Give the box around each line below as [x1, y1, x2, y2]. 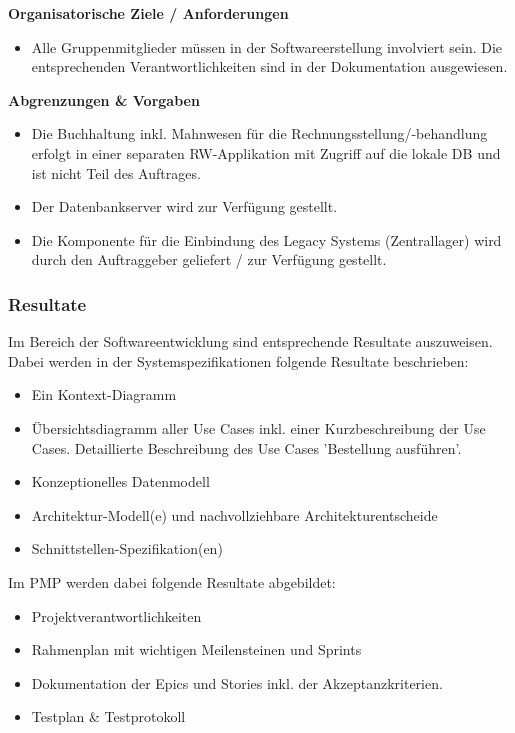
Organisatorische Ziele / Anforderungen [8, 3, 289, 23]
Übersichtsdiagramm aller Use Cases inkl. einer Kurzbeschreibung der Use [31, 417, 486, 438]
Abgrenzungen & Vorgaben [8, 89, 200, 110]
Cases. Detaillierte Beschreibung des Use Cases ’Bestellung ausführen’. [31, 437, 462, 458]
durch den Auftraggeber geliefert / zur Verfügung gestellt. [31, 249, 387, 270]
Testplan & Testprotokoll [31, 706, 186, 727]
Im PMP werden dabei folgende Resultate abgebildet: [8, 571, 336, 592]
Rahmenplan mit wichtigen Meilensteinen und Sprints [31, 639, 362, 660]
